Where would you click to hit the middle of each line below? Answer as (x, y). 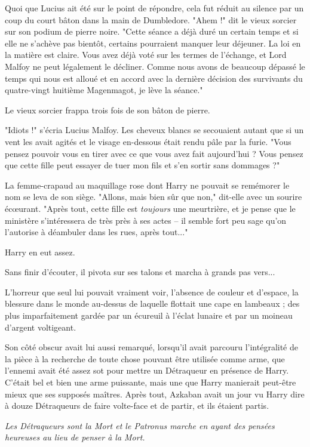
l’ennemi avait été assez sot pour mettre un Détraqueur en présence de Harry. (147, 370)
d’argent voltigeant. (41, 327)
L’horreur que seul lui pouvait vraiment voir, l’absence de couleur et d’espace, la (152, 292)
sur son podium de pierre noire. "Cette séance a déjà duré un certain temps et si (152, 31)
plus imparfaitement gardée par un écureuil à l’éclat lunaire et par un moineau (149, 315)
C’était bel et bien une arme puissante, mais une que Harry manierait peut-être (151, 382)
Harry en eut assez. (40, 252)
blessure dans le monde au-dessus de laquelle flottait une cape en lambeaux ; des (152, 303)
